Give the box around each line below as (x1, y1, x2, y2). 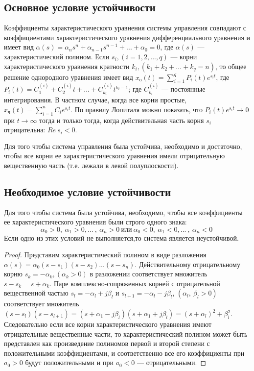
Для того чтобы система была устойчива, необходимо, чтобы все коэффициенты (4, 207, 243, 217)
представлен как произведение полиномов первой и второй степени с (4, 338, 210, 348)
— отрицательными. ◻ (137, 357, 207, 368)
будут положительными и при (25, 357, 114, 368)
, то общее (215, 61, 247, 71)
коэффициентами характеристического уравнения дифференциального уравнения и (4, 32, 250, 42)
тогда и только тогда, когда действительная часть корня (39, 115, 204, 125)
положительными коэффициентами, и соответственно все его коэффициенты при (4, 347, 245, 358)
